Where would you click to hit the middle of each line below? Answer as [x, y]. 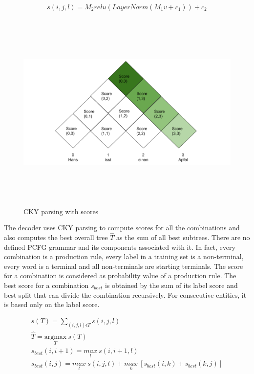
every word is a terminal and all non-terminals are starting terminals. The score [124, 266]
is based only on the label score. [52, 304]
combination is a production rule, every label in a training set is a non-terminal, [124, 256]
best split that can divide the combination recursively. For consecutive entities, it [125, 295]
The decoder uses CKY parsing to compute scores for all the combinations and [122, 228]
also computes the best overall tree [56, 237]
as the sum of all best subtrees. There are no [183, 237]
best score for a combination [46, 285]
